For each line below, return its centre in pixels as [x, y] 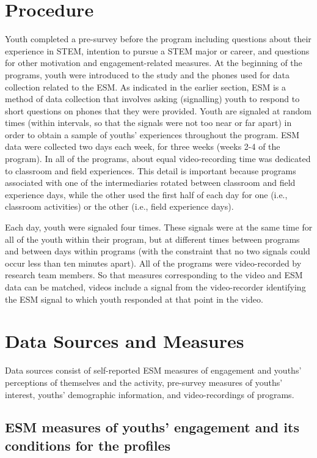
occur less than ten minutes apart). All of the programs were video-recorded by [153, 263]
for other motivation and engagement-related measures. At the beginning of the [154, 63]
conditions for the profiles [88, 445]
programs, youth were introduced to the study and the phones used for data [148, 74]
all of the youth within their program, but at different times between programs [152, 239]
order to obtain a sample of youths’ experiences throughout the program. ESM [152, 134]
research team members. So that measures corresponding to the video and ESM [154, 275]
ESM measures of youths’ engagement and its [152, 427]
